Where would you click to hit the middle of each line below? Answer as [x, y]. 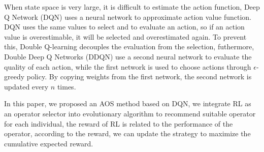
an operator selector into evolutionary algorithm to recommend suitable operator [130, 113]
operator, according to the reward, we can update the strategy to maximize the [127, 133]
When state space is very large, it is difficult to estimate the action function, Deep [132, 7]
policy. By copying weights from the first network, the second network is [139, 77]
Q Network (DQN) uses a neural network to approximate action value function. [128, 17]
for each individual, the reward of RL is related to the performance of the [119, 123]
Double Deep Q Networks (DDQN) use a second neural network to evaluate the [128, 56]
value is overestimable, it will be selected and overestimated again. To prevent [125, 36]
